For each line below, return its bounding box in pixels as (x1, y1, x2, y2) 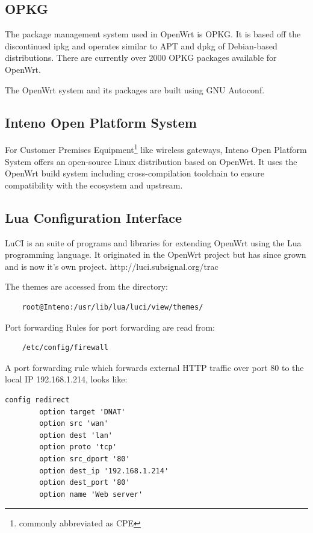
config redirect (5, 395, 70, 404)
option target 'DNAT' (39, 407, 126, 416)
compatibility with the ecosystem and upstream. (5, 178, 183, 191)
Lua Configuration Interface (5, 208, 182, 226)
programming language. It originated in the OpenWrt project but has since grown (5, 248, 306, 261)
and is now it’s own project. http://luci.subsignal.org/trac (5, 260, 218, 272)
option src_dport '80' (39, 454, 130, 463)
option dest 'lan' (39, 431, 113, 440)
